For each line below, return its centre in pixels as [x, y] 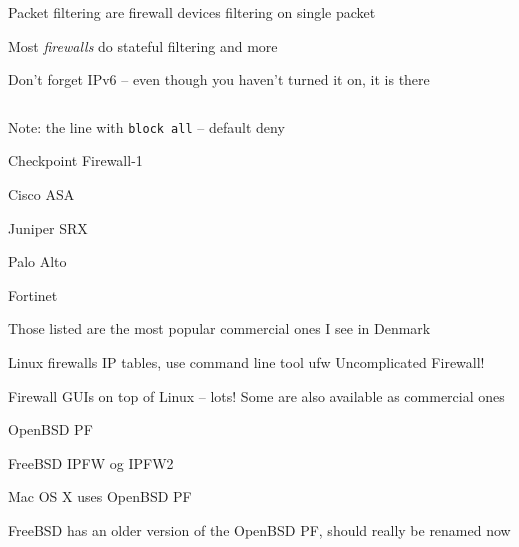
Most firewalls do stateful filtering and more [143, 45]
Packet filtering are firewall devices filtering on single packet [192, 12]
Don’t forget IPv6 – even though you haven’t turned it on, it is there [219, 79]
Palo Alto [37, 261]
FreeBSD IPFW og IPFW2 [91, 462]
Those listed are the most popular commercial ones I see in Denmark [219, 328]
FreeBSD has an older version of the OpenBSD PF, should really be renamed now [259, 529]
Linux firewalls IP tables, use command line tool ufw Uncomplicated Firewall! [246, 362]
